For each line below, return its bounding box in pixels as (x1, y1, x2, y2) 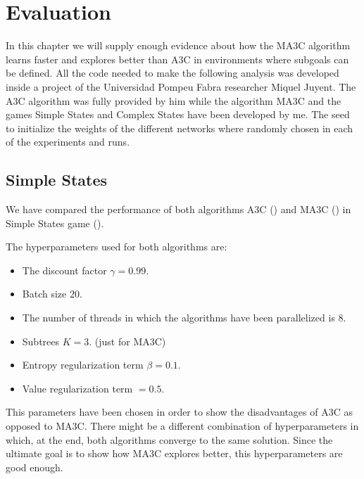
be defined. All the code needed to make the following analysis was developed (6, 65, 339, 80)
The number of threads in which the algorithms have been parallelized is (22, 310, 335, 325)
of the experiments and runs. (6, 134, 130, 149)
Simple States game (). (6, 215, 104, 230)
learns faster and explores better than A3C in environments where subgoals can (6, 51, 349, 66)
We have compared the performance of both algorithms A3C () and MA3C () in (6, 202, 351, 217)
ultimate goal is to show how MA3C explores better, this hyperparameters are (6, 446, 343, 461)
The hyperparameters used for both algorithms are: (6, 239, 227, 254)
